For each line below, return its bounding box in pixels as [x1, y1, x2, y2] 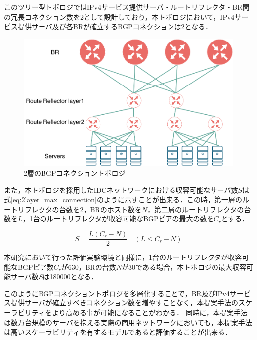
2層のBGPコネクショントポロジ [24, 168, 126, 178]
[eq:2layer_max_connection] [11, 194, 97, 205]
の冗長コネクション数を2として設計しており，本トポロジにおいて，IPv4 [4, 11, 235, 22]
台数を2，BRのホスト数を [59, 204, 142, 214]
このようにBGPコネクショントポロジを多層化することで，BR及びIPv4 [4, 288, 230, 298]
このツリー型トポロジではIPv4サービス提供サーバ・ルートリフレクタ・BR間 [4, 2, 250, 12]
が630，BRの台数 [61, 261, 116, 272]
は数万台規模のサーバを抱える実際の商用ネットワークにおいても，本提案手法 [4, 317, 252, 327]
